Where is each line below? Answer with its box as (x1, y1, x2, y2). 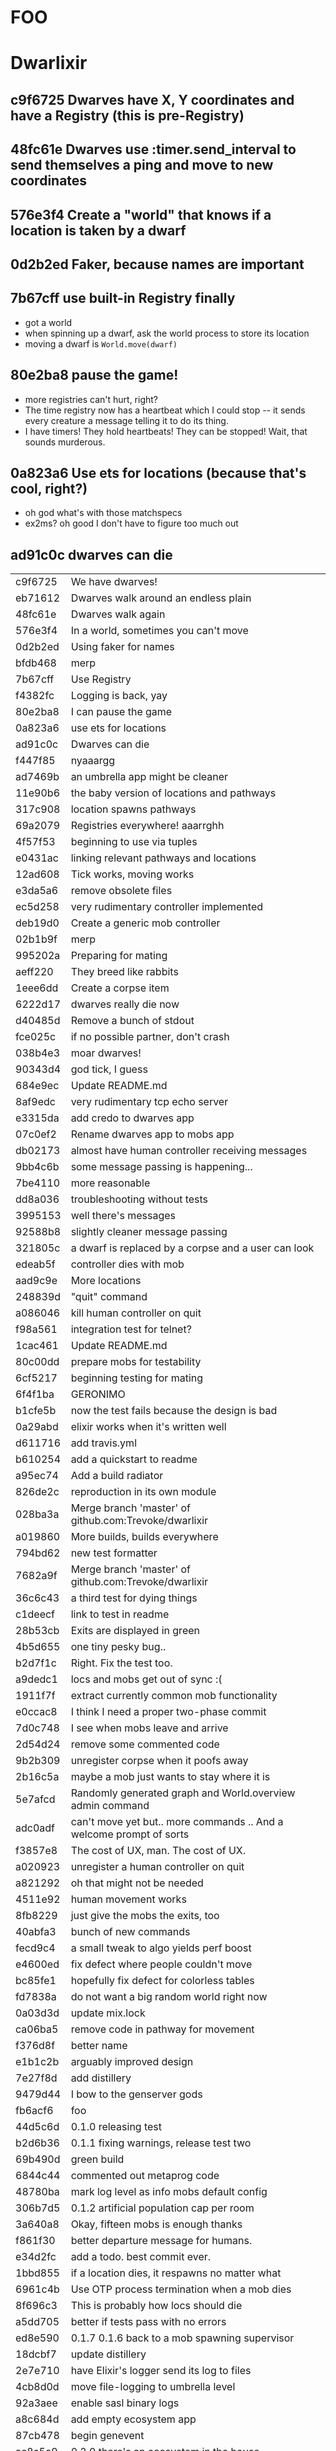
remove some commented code (70, 1737, 220, 1751)
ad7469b (15, 770, 60, 784)
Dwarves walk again (70, 607, 166, 621)
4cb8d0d (15, 2380, 60, 2394)
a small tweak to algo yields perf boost (70, 1941, 252, 1955)
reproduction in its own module (70, 1485, 217, 1499)
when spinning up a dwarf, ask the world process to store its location (24, 327, 310, 339)
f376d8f (15, 2039, 56, 2053)
